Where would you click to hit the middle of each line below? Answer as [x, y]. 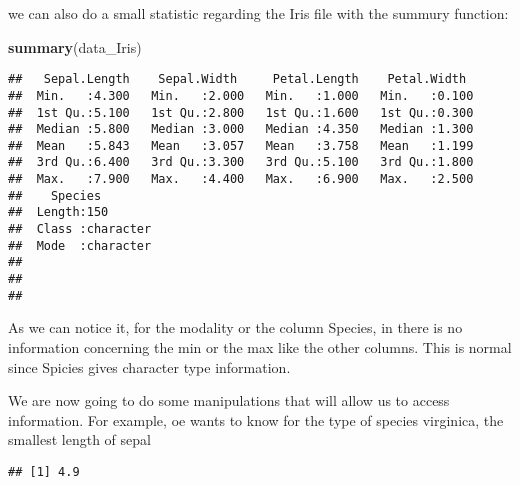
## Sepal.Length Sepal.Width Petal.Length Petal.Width [237, 79]
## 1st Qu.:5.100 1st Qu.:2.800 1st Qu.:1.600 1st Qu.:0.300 [241, 112]
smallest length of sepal [79, 439]
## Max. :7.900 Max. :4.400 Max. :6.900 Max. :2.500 [241, 179]
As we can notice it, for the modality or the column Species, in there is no [235, 327]
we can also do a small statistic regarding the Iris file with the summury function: [258, 13]
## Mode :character [80, 245]
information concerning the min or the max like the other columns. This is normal [260, 346]
